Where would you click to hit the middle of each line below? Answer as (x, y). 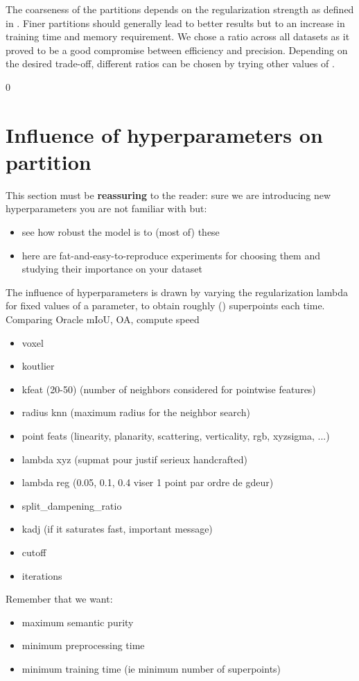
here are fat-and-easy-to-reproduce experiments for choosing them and (171, 255)
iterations (42, 575)
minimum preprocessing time (83, 645)
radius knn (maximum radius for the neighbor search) (136, 412)
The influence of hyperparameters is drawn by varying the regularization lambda (177, 292)
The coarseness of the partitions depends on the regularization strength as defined (180, 9)
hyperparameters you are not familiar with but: (106, 208)
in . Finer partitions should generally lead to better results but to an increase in (175, 23)
